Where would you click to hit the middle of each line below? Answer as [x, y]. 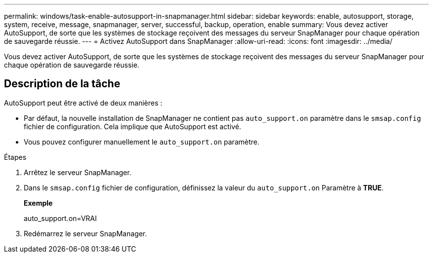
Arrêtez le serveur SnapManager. [78, 172]
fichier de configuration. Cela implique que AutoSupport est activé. [132, 126]
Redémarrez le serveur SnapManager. [86, 233]
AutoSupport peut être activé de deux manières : [83, 103]
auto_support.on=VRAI [60, 218]
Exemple [38, 203]
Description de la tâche [62, 84]
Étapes [15, 157]
